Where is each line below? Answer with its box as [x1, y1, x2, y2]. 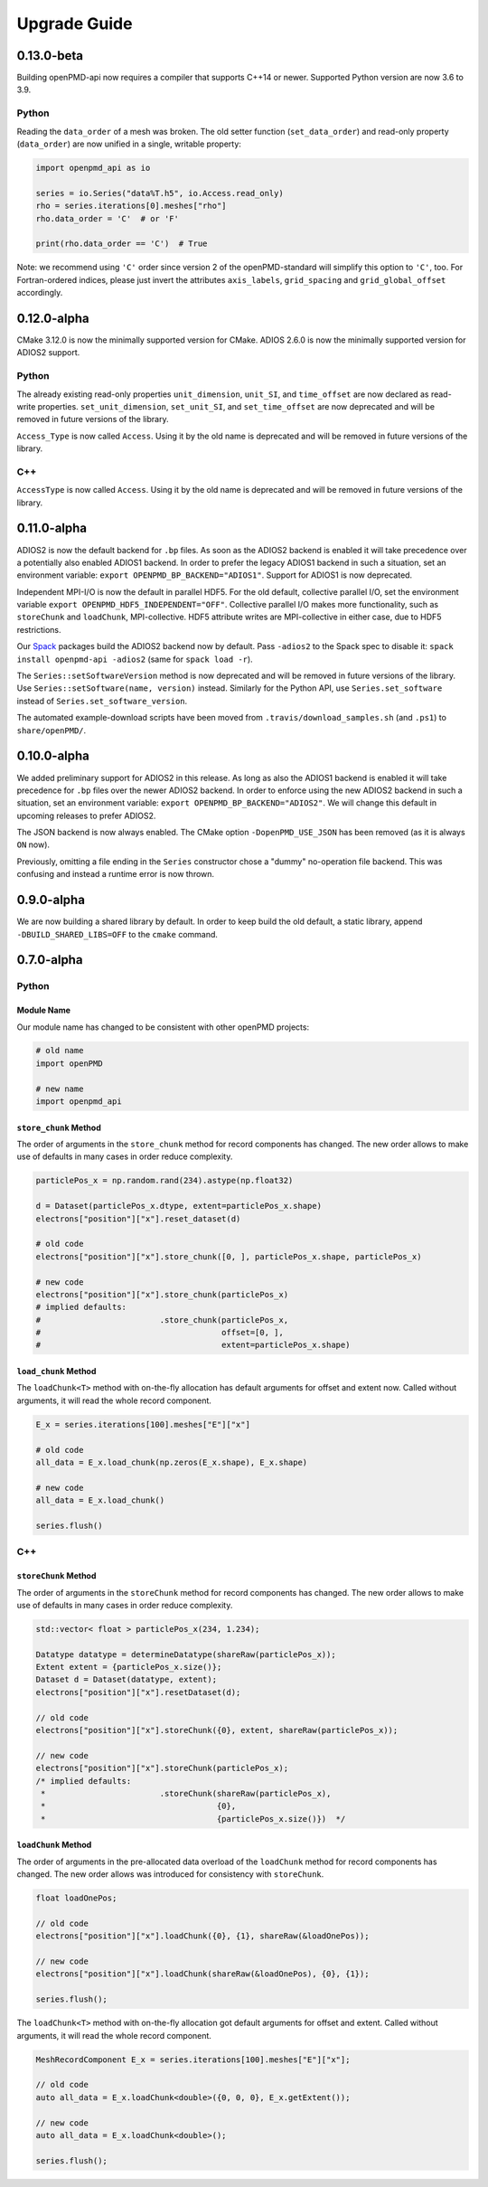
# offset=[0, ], [35, 1327, 284, 1338]
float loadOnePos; [35, 1893, 117, 1903]
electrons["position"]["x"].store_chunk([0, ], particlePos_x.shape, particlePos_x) [35, 1251, 422, 1261]
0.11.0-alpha [16, 521, 88, 536]
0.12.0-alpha [16, 310, 89, 325]
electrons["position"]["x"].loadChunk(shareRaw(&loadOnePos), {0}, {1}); [35, 1969, 370, 1979]
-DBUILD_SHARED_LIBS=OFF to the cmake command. [16, 929, 219, 939]
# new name [35, 1083, 84, 1094]
